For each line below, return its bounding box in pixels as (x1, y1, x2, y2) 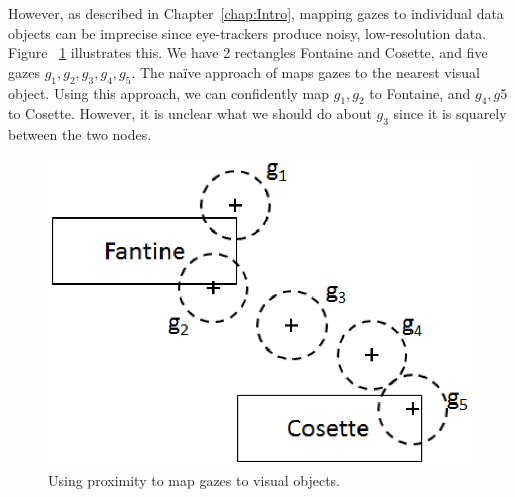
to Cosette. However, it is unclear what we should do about (8, 103, 372, 124)
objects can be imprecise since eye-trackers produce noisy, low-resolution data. (8, 22, 487, 43)
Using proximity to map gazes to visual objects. (48, 469, 340, 490)
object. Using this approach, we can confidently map (8, 82, 330, 103)
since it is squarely (393, 103, 507, 124)
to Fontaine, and (369, 82, 471, 103)
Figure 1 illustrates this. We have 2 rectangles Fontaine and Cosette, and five (8, 42, 488, 63)
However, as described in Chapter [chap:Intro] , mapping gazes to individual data (8, 3, 504, 23)
